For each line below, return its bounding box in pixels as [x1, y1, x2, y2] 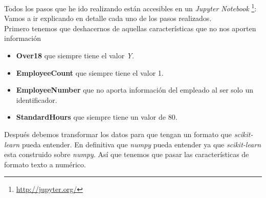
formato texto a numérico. [4, 159, 86, 169]
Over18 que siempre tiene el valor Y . [16, 50, 135, 61]
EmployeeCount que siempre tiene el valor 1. [16, 67, 164, 78]
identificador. [16, 94, 57, 105]
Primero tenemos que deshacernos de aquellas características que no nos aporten [4, 23, 256, 33]
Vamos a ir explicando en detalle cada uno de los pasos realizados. [4, 13, 212, 24]
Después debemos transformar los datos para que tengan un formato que [4, 129, 232, 139]
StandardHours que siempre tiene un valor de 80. [16, 112, 178, 122]
